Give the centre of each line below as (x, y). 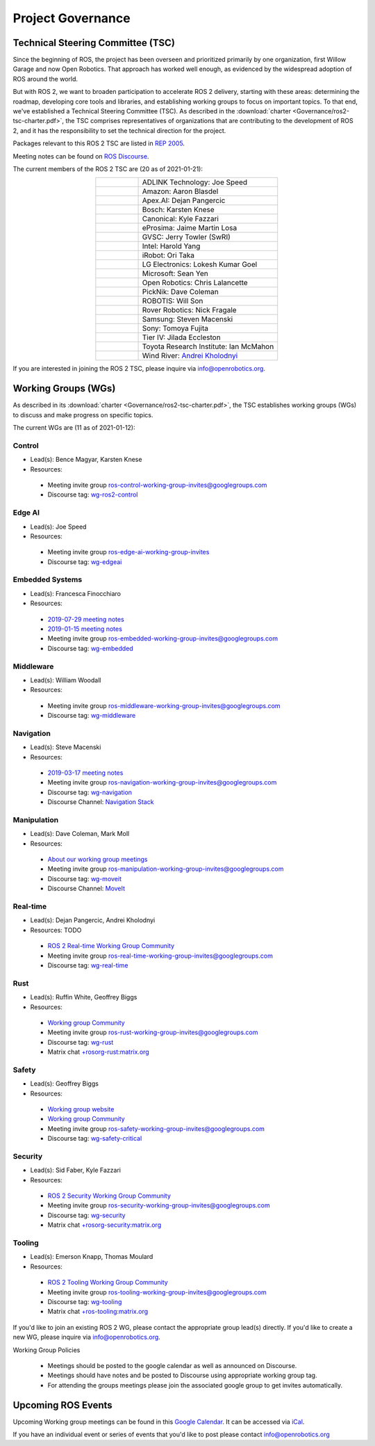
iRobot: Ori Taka (168, 255)
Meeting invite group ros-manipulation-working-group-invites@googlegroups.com (166, 869)
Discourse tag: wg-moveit (84, 878)
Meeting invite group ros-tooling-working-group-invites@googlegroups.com (157, 1292)
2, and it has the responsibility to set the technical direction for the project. (119, 130)
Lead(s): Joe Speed (58, 527)
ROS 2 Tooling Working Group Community (108, 1283)
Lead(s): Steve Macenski (66, 747)
